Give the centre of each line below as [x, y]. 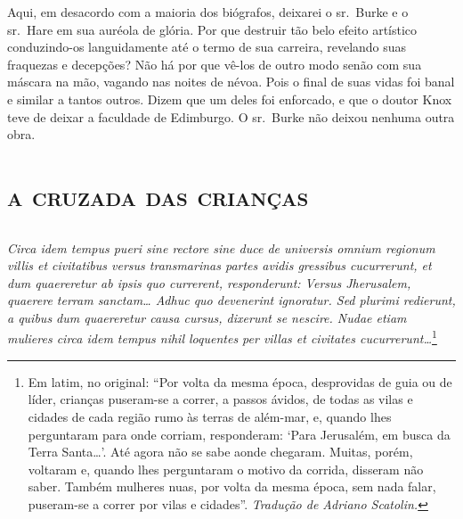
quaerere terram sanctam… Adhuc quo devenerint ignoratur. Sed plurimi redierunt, [231, 300]
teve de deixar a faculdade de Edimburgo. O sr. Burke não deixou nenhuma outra [231, 116]
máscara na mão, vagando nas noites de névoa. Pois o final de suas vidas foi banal [231, 82]
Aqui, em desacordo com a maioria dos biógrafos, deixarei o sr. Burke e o [208, 12]
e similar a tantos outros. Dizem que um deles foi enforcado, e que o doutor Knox [230, 99]
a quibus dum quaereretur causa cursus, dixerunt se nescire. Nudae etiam [207, 317]
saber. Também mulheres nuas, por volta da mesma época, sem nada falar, [232, 486]
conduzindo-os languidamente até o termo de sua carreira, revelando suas [207, 47]
